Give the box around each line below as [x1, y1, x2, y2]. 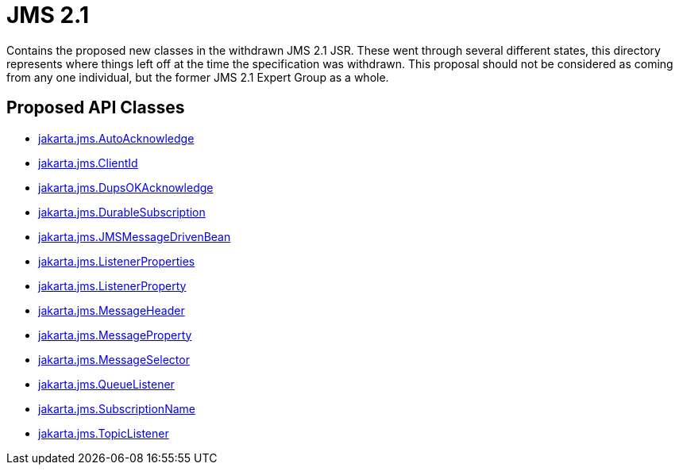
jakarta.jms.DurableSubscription [38, 205, 206, 219]
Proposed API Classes [6, 98, 185, 118]
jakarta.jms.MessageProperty [38, 327, 192, 342]
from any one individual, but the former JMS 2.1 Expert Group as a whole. [6, 70, 389, 84]
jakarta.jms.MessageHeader [38, 303, 185, 317]
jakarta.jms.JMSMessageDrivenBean [38, 229, 231, 243]
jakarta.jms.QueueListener [38, 377, 175, 391]
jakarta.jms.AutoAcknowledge [38, 131, 195, 145]
